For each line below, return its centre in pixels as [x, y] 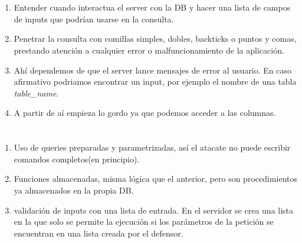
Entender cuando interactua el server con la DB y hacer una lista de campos [152, 7]
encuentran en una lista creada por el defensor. [99, 233]
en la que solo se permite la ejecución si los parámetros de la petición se [144, 222]
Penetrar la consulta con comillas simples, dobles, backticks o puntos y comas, [155, 39]
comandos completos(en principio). [77, 159]
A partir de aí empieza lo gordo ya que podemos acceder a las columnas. [145, 113]
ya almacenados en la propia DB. [74, 190]
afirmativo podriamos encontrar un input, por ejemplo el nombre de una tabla [155, 81]
